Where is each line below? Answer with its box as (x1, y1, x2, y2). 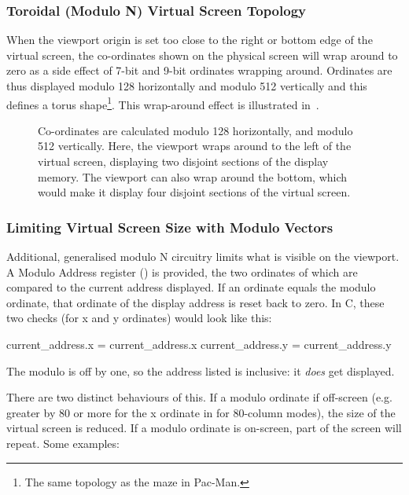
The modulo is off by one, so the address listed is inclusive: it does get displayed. (6, 362, 395, 379)
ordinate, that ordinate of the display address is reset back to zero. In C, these (6, 294, 385, 310)
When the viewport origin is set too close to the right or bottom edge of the (6, 31, 373, 48)
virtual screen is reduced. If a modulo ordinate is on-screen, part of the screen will (6, 420, 402, 436)
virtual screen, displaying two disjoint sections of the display (38, 153, 329, 170)
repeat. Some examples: (6, 434, 120, 451)
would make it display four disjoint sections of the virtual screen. (38, 184, 351, 200)
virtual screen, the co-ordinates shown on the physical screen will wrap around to (6, 46, 398, 63)
